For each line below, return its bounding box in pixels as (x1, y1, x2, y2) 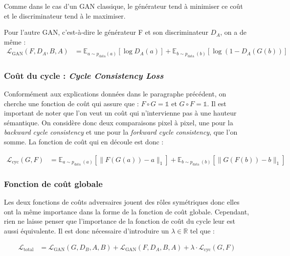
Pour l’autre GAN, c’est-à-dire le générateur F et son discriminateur (4, 27, 208, 37)
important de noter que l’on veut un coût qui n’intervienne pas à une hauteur (4, 108, 237, 118)
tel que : (190, 226, 215, 236)
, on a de (220, 27, 246, 37)
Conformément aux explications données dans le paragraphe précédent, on (4, 89, 226, 99)
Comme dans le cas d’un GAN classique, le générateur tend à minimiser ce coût (4, 1, 243, 11)
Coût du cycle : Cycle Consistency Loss (4, 69, 164, 81)
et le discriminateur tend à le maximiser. (4, 10, 126, 21)
